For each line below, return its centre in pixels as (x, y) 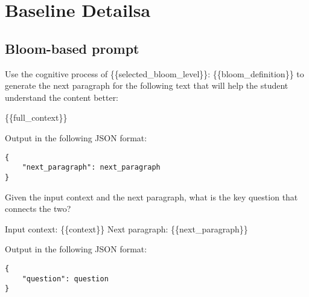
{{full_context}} (36, 117)
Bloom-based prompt (72, 48)
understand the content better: (62, 97)
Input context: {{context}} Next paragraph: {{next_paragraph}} (126, 228)
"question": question (65, 279)
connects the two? (38, 209)
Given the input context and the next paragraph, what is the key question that (151, 196)
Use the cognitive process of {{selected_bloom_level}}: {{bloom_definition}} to (154, 73)
